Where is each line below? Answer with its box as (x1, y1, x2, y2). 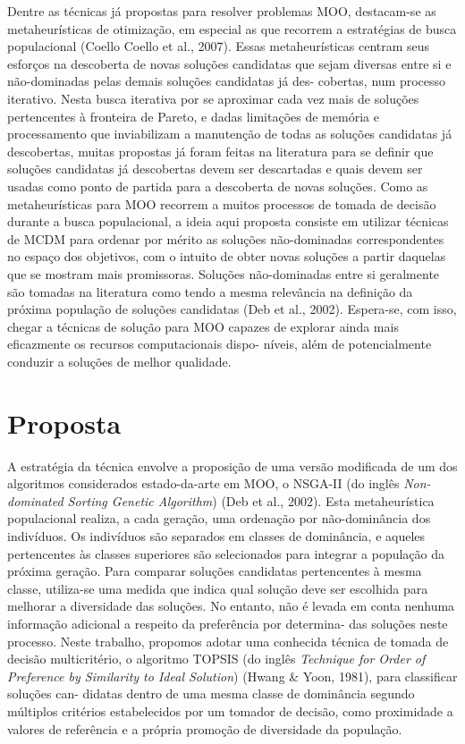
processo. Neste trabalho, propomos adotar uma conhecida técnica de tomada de (7, 631, 449, 650)
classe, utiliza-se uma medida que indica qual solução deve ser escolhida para (7, 579, 428, 597)
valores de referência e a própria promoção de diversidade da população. (7, 719, 402, 738)
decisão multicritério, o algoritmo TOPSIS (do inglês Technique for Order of (7, 649, 426, 668)
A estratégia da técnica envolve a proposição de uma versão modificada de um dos (7, 456, 458, 475)
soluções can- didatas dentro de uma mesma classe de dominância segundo (7, 684, 415, 703)
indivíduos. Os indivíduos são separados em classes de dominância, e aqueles (7, 526, 426, 545)
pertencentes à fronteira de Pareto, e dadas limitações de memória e (7, 106, 379, 125)
